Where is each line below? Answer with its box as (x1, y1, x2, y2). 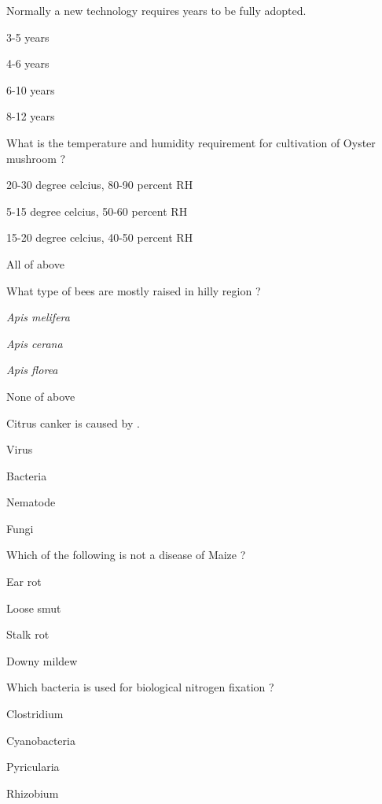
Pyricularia (6, 758, 60, 775)
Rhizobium (6, 784, 59, 801)
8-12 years (6, 108, 55, 124)
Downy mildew (6, 652, 78, 669)
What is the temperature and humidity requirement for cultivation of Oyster (6, 134, 376, 150)
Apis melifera (6, 309, 70, 325)
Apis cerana (6, 335, 63, 351)
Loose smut (6, 599, 61, 616)
